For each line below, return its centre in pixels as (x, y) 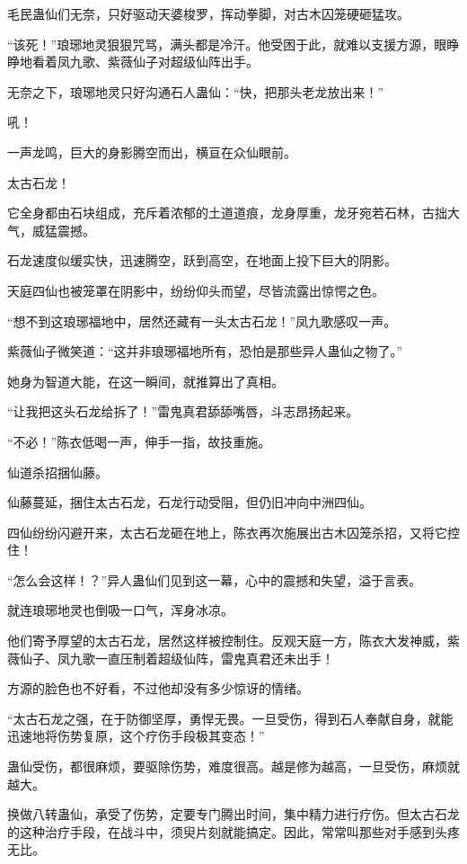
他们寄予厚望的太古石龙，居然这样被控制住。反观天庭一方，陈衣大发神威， (227, 641)
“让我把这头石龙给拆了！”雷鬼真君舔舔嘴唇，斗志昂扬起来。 (183, 411)
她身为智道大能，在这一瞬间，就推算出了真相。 (145, 381)
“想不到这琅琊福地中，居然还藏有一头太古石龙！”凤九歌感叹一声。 (202, 321)
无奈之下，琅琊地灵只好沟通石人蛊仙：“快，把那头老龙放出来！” (196, 91)
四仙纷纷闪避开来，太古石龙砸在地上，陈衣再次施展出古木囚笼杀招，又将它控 (233, 532)
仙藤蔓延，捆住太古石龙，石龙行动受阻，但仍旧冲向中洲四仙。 (189, 502)
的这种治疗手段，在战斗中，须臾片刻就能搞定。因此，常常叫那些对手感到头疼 (233, 831)
